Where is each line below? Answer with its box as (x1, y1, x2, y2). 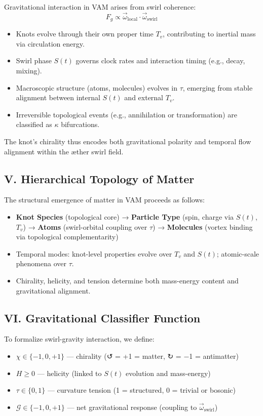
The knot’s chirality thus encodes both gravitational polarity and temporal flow (4, 136, 251, 147)
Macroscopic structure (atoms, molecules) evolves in (16, 82, 177, 93)
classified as (16, 119, 52, 130)
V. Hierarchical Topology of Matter (4, 171, 195, 186)
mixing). (16, 65, 42, 76)
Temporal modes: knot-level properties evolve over (16, 248, 172, 259)
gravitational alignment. (16, 285, 91, 296)
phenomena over (16, 258, 67, 269)
